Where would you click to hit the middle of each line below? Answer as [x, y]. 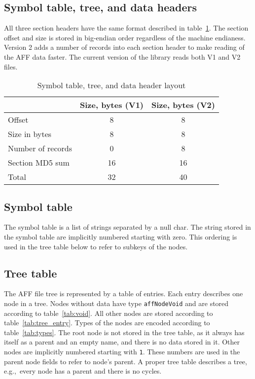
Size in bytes [30, 134]
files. [11, 66]
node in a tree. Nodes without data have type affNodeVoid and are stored [116, 303]
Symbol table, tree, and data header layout [111, 85]
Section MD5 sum [39, 163]
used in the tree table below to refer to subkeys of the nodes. [96, 246]
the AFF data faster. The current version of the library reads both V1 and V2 [122, 56]
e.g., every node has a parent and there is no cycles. [83, 371]
